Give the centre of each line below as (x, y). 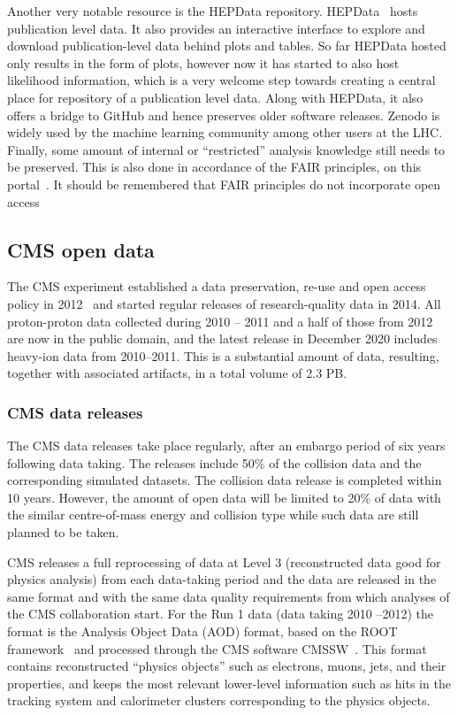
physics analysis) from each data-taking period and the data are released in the (222, 579)
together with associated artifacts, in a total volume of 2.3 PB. (177, 373)
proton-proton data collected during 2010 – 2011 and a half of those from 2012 (220, 321)
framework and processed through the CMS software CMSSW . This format (217, 648)
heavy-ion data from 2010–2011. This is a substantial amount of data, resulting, (223, 355)
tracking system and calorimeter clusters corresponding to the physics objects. (219, 700)
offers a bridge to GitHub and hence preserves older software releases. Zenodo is (224, 115)
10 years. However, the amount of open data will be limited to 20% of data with (224, 497)
